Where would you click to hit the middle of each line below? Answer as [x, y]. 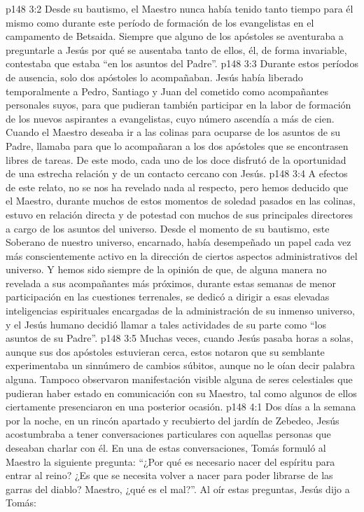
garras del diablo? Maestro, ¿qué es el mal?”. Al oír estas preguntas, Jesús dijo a [178, 489]
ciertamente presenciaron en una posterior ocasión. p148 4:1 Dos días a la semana [181, 407]
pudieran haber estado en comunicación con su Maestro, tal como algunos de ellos [181, 393]
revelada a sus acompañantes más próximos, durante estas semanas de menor [171, 283]
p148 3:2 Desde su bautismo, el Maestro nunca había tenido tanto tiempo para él [180, 8]
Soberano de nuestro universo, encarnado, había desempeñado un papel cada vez [178, 242]
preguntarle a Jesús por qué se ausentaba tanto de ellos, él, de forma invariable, [176, 49]
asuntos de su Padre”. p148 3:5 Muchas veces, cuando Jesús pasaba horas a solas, [180, 338]
